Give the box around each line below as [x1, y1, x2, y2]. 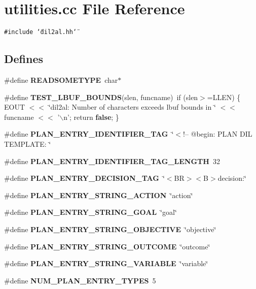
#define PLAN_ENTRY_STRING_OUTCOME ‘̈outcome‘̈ [4, 241, 210, 251]
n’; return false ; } [63, 111, 119, 122]
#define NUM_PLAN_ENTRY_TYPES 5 [4, 275, 156, 285]
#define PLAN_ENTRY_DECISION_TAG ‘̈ [4, 173, 165, 183]
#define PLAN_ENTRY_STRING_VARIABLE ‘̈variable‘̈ [4, 258, 208, 269]
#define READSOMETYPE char [4, 74, 118, 85]
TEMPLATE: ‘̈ [4, 138, 51, 149]
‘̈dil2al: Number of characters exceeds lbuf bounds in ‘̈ [48, 102, 216, 112]
